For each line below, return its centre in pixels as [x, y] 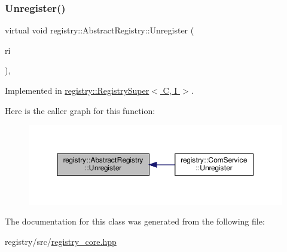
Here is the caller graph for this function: [80, 110]
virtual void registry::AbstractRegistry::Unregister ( [100, 30]
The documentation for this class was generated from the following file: [135, 221]
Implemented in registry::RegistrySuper [77, 90]
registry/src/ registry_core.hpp [61, 242]
